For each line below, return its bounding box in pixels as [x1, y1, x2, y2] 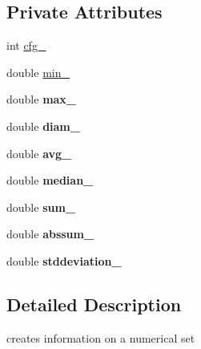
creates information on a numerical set [6, 329, 195, 346]
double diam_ [6, 117, 80, 134]
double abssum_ [6, 225, 94, 242]
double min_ [6, 63, 70, 80]
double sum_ [6, 198, 76, 215]
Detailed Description [6, 291, 182, 316]
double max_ [6, 91, 77, 108]
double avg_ [6, 144, 72, 161]
